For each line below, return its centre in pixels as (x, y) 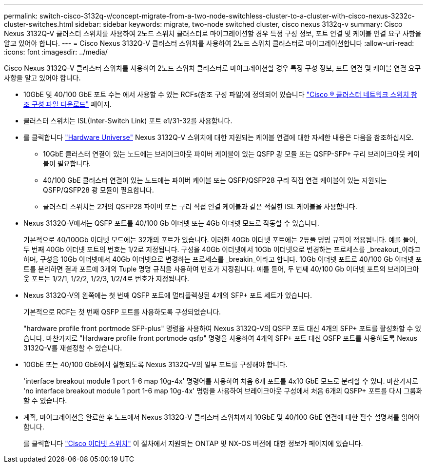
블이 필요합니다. (67, 164)
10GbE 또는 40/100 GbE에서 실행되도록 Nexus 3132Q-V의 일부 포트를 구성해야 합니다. (155, 364)
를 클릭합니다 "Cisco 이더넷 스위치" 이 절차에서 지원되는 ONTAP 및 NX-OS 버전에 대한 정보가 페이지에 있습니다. (193, 443)
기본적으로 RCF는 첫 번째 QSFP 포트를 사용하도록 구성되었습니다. (122, 312)
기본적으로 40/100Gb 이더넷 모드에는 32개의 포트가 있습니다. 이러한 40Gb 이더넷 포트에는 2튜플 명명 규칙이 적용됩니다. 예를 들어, (221, 240)
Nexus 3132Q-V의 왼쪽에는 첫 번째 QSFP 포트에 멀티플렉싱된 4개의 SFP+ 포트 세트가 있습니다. (168, 295)
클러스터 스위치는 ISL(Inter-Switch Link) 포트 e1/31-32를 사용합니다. (128, 121)
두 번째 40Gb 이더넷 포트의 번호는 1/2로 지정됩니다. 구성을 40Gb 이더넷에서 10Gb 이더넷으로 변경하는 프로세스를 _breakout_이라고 (222, 249)
